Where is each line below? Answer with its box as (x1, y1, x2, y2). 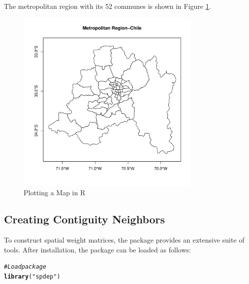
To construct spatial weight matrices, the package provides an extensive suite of (4, 235, 245, 245)
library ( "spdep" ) (4, 273, 61, 280)
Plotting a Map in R (24, 187, 86, 198)
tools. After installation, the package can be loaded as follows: (4, 244, 191, 254)
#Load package (4, 263, 46, 271)
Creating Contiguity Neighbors (4, 212, 165, 227)
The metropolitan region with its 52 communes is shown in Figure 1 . (4, 1, 211, 11)
